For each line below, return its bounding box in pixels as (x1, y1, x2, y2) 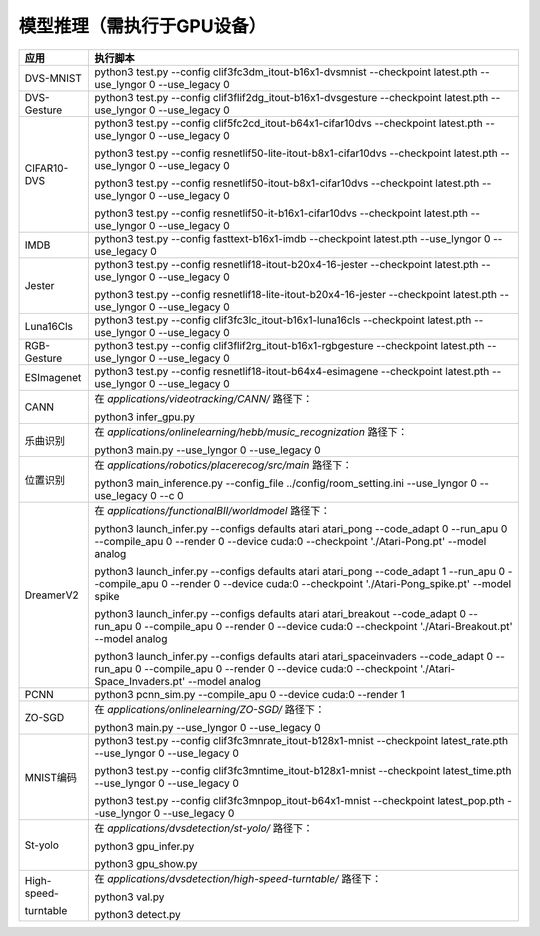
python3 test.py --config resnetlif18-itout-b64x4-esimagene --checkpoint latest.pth (94, 364, 490, 378)
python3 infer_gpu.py (94, 410, 195, 424)
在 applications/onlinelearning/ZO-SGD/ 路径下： (94, 702, 325, 716)
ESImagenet (24, 370, 82, 384)
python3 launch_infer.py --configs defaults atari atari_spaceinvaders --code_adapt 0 (94, 649, 494, 663)
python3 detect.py (94, 907, 182, 921)
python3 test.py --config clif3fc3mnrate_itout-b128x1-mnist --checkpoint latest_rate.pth (94, 733, 509, 747)
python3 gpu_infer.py (94, 839, 195, 853)
